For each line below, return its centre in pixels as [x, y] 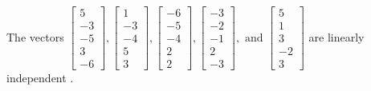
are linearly [336, 36]
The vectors [35, 36]
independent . [40, 78]
